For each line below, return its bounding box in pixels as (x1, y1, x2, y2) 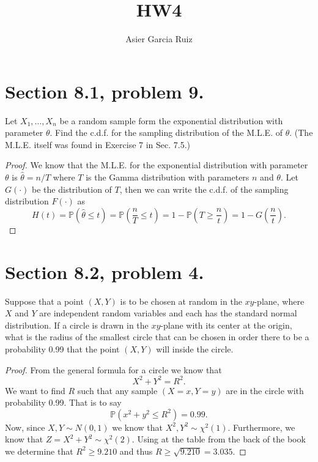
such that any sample (77, 384, 158, 397)
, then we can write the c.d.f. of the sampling (119, 182, 289, 195)
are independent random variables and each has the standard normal (39, 307, 297, 319)
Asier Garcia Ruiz (125, 32, 193, 45)
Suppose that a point (5, 294, 84, 307)
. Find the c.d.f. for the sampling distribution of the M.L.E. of (50, 126, 283, 139)
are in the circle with (226, 384, 304, 397)
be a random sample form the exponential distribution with (59, 114, 283, 127)
